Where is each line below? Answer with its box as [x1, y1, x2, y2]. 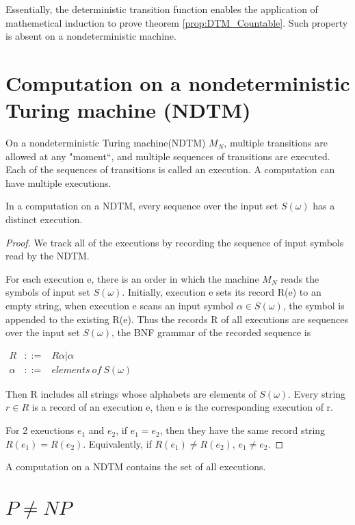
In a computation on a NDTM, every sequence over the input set [5, 199, 278, 213]
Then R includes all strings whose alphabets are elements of [5, 386, 257, 400]
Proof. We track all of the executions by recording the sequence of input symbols [5, 235, 344, 249]
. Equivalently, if [83, 436, 152, 450]
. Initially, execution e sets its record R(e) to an [122, 285, 321, 299]
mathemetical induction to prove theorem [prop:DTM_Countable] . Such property [5, 15, 348, 29]
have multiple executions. [5, 175, 111, 190]
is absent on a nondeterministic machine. [5, 29, 176, 43]
